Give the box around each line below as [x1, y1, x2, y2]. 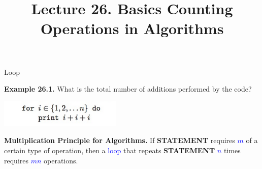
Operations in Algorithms [40, 18, 224, 39]
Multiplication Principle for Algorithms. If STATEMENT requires [4, 135, 235, 146]
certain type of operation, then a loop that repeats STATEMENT [4, 145, 215, 156]
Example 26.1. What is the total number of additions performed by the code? [4, 83, 252, 94]
